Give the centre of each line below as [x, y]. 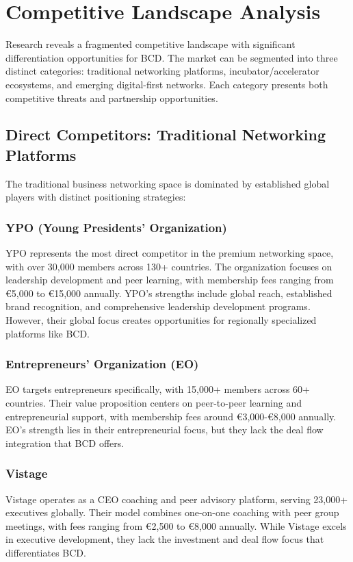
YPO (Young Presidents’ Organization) [116, 227]
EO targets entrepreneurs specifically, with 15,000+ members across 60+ [158, 389]
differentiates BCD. [46, 553]
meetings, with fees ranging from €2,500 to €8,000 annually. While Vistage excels [176, 525]
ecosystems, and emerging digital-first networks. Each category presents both [167, 84]
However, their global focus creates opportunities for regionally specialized [161, 320]
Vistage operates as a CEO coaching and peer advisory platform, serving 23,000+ [177, 499]
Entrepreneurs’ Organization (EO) [102, 364]
